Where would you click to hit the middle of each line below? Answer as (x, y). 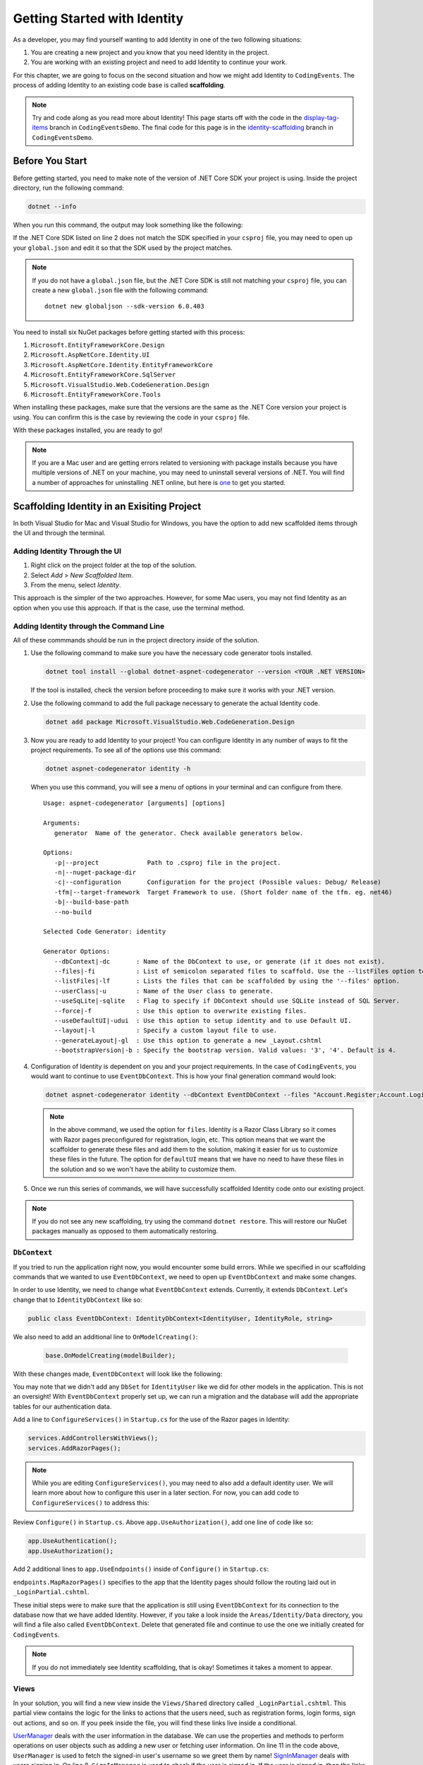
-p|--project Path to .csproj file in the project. (167, 862)
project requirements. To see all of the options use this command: (126, 750)
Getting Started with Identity (98, 18)
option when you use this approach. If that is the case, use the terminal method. (129, 608)
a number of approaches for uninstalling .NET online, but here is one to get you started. (159, 482)
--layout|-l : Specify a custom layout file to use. (166, 1030)
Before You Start (50, 161)
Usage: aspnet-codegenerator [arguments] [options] (134, 803)
